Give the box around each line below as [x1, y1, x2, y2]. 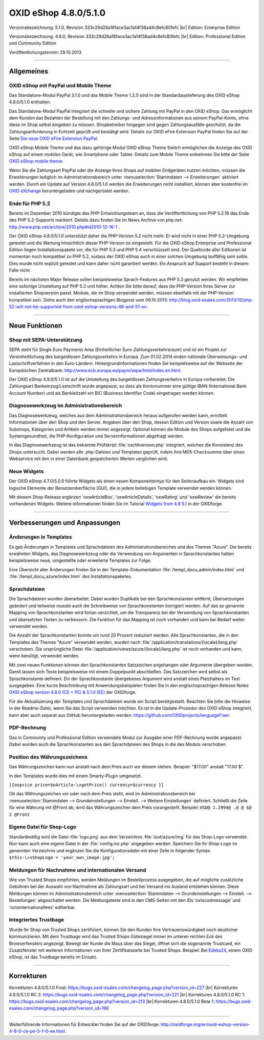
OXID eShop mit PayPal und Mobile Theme [9, 82, 112, 89]
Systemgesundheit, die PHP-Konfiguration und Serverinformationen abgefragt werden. [9, 433, 184, 439]
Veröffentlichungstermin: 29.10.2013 [9, 49, 82, 55]
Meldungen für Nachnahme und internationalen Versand [9, 866, 147, 873]
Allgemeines [9, 67, 48, 76]
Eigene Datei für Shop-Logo [9, 824, 77, 831]
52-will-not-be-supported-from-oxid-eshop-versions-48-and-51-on [9, 304, 147, 310]
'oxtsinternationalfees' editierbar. [9, 904, 76, 910]
